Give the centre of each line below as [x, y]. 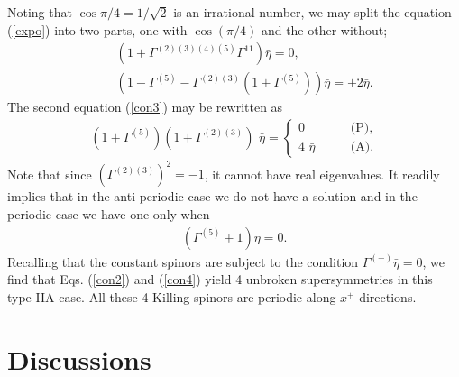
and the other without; [324, 29]
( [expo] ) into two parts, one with [97, 29]
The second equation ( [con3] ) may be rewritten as [145, 107]
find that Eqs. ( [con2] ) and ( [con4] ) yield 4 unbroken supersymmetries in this [220, 279]
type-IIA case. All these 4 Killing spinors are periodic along [172, 296]
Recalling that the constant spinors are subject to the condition [183, 261]
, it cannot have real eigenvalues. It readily [322, 174]
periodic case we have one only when [109, 213]
